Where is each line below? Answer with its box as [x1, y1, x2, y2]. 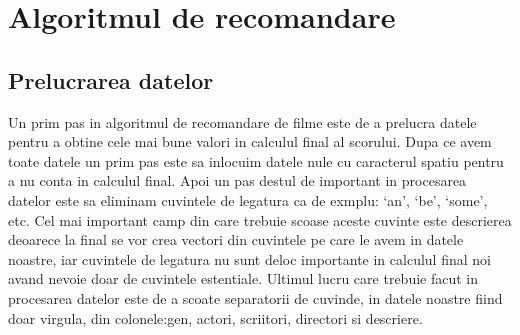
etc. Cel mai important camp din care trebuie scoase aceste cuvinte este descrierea [8, 209, 512, 230]
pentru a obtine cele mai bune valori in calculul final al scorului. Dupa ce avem [8, 131, 492, 152]
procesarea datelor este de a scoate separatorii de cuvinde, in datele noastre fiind [8, 287, 503, 308]
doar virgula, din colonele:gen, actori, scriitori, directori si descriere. [8, 307, 423, 328]
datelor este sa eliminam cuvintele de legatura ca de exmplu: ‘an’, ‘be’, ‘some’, [8, 189, 488, 210]
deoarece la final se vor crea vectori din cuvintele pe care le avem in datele [8, 229, 464, 250]
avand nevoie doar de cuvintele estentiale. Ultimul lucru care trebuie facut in [8, 268, 479, 289]
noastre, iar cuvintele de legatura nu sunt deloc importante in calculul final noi [8, 248, 491, 269]
